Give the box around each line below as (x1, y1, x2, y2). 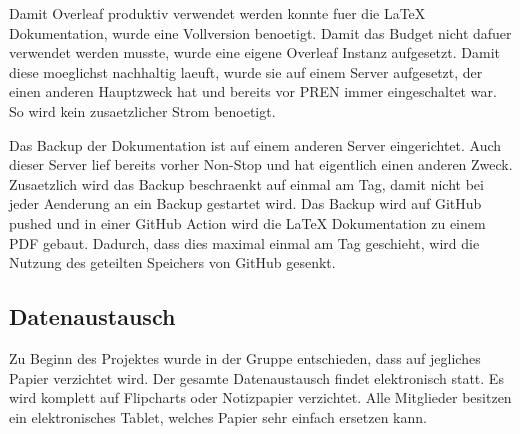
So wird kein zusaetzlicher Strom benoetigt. (9, 100, 276, 121)
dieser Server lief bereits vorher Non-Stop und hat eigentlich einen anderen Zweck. (9, 154, 513, 175)
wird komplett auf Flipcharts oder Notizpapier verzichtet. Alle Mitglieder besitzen (9, 387, 512, 408)
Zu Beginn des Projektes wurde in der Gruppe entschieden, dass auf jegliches (9, 347, 481, 368)
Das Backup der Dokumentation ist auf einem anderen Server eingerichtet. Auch (9, 134, 502, 155)
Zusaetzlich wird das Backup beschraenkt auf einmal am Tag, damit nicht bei (9, 173, 484, 194)
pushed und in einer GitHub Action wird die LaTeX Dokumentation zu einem (9, 212, 486, 233)
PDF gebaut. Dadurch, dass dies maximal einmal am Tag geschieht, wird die (9, 232, 480, 253)
